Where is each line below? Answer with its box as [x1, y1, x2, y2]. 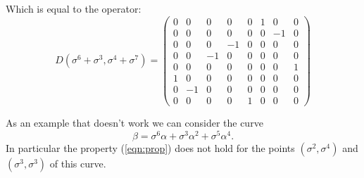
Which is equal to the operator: [6, 1, 142, 15]
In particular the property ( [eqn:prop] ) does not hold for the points [6, 140, 295, 155]
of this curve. [49, 155, 106, 170]
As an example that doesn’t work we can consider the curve [6, 115, 263, 129]
